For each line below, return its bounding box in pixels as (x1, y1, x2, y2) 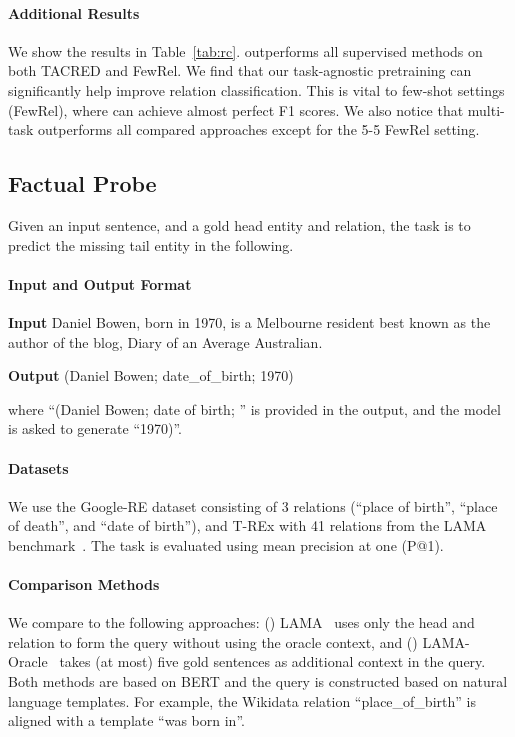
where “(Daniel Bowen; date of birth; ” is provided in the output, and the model (8, 398, 501, 419)
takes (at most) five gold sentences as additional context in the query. (59, 651, 486, 672)
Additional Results (8, 2, 140, 23)
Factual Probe (8, 168, 157, 199)
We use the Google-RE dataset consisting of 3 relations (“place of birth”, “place (8, 495, 498, 516)
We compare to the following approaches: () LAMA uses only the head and (8, 612, 475, 633)
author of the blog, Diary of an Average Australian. (8, 331, 323, 352)
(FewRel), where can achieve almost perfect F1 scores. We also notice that (8, 99, 464, 120)
